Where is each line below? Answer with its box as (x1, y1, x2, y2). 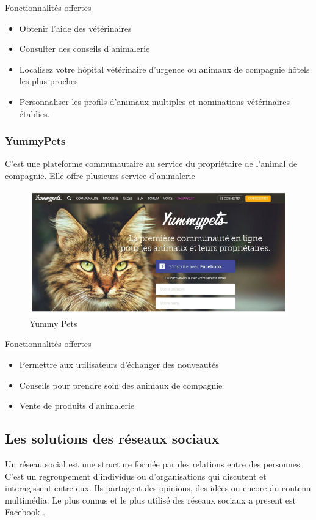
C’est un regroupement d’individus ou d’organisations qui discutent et (5, 469, 267, 482)
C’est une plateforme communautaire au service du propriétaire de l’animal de (5, 157, 298, 170)
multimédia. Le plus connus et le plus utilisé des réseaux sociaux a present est (5, 493, 296, 506)
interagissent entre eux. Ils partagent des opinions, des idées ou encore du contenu (5, 482, 311, 494)
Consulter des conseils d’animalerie (19, 42, 150, 55)
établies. (19, 107, 50, 120)
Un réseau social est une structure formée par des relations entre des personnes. (5, 457, 303, 470)
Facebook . (5, 505, 45, 518)
